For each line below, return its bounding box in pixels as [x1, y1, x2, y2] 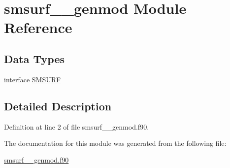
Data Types [4, 51, 65, 66]
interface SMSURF [4, 74, 61, 84]
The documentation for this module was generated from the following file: [4, 138, 227, 148]
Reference [4, 17, 72, 37]
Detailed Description [4, 98, 112, 113]
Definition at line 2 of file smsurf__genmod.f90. [4, 121, 149, 132]
